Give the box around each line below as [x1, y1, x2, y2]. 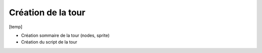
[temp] [9, 24, 23, 30]
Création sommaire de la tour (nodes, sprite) [21, 32, 110, 38]
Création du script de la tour [21, 39, 78, 45]
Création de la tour [9, 7, 86, 18]
